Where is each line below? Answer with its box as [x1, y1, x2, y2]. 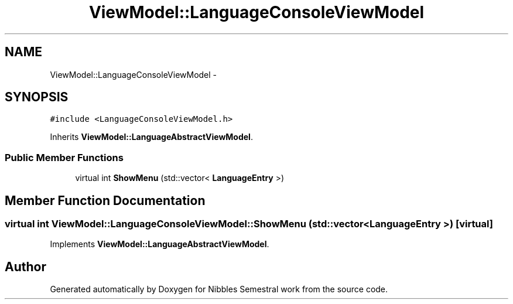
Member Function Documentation [5, 193, 206, 208]
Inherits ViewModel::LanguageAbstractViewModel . [50, 132, 253, 142]
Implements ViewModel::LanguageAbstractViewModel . [50, 239, 269, 250]
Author [5, 259, 46, 274]
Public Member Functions [5, 151, 124, 163]
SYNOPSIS [5, 90, 69, 105]
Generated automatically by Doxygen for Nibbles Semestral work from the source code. [50, 284, 388, 295]
